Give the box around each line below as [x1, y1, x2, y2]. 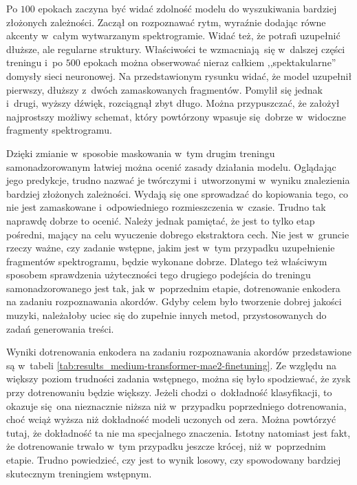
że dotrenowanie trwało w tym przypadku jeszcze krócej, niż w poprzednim [6, 439, 326, 453]
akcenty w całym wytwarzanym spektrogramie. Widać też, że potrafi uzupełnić [6, 28, 340, 43]
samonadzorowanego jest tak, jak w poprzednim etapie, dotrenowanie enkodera [6, 280, 340, 295]
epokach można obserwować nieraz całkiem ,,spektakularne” [83, 55, 336, 70]
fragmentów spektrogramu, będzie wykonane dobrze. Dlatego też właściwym [6, 254, 327, 268]
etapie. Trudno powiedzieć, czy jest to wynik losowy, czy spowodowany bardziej [6, 453, 341, 466]
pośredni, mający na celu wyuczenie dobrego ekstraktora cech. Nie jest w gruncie [6, 227, 349, 241]
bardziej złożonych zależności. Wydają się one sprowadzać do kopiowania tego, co [6, 186, 348, 200]
